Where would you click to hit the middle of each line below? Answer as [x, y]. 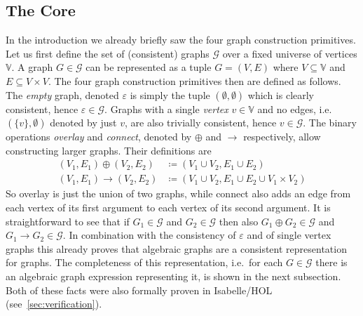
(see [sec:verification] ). [54, 304]
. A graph [32, 67]
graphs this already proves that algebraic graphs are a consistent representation [176, 248]
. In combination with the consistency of [149, 235]
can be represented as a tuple [149, 67]
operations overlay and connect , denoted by [99, 137]
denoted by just [83, 123]
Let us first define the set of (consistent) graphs [108, 53]
